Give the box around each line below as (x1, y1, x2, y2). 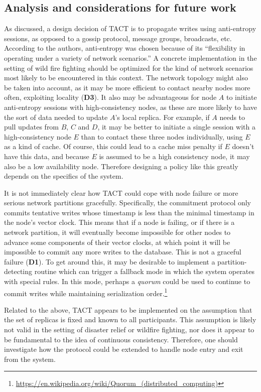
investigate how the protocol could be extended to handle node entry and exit (4, 344, 243, 354)
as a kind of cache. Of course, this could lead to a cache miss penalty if (4, 141, 222, 152)
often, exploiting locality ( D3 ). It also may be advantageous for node (4, 92, 217, 102)
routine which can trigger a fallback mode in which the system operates (34, 266, 254, 277)
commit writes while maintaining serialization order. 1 (4, 286, 168, 298)
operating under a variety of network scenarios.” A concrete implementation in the (4, 52, 257, 63)
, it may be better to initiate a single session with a (97, 121, 255, 132)
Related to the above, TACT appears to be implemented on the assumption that (4, 304, 252, 315)
